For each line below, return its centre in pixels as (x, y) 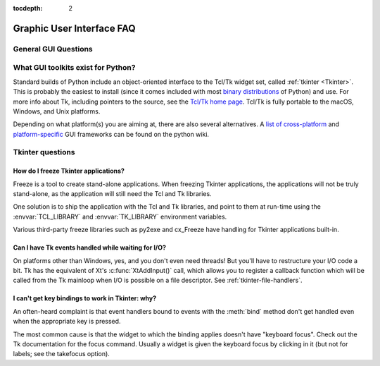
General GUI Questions (53, 49)
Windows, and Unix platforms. (57, 111)
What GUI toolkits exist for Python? (74, 68)
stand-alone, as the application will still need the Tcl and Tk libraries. (112, 194)
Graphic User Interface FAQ (75, 28)
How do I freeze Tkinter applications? (69, 171)
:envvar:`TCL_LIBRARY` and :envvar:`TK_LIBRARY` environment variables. (120, 216)
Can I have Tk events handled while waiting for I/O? (90, 248)
